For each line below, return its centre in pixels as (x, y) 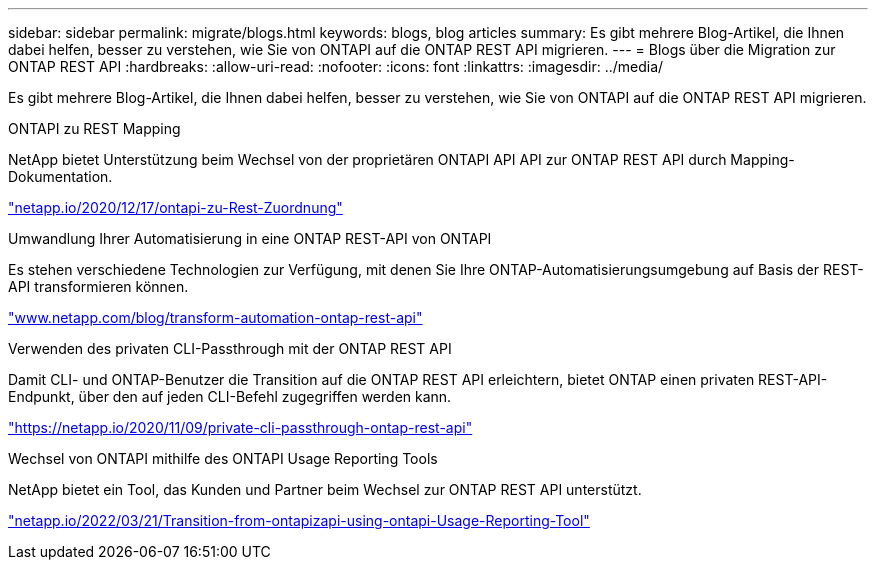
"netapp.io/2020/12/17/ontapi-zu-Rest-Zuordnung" (175, 207)
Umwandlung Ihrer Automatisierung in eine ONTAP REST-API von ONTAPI (250, 238)
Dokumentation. (60, 176)
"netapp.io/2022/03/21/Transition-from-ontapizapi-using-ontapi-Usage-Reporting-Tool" (299, 520)
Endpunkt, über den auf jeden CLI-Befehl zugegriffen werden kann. (230, 396)
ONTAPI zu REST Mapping (94, 128)
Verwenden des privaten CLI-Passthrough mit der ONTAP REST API (230, 348)
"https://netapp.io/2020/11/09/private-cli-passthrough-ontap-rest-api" (240, 427)
